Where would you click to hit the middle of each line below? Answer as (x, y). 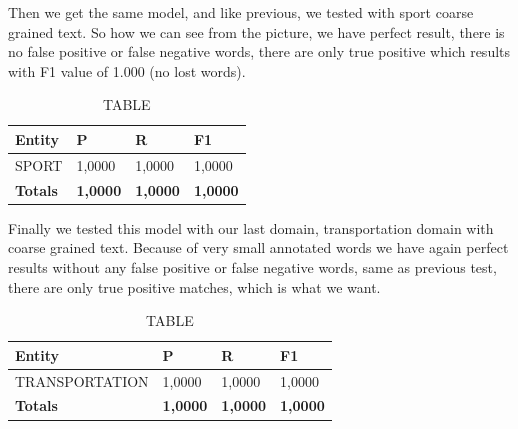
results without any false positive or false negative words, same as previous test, (252, 266)
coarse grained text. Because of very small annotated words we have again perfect (258, 247)
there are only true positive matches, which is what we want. (194, 286)
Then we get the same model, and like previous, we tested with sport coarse (241, 12)
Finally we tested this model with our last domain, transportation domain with (251, 227)
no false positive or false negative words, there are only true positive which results (259, 51)
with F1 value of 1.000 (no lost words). (127, 70)
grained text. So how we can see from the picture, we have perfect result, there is (256, 31)
